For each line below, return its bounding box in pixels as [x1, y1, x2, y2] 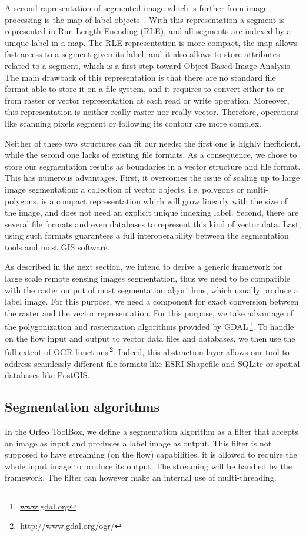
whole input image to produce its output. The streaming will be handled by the [5, 459, 292, 472]
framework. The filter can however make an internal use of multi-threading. [5, 471, 277, 484]
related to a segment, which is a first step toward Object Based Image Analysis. [5, 59, 292, 71]
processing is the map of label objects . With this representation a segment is [5, 13, 285, 25]
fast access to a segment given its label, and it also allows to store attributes [5, 48, 280, 60]
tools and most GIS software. [5, 240, 110, 253]
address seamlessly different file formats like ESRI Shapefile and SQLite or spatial [5, 357, 300, 369]
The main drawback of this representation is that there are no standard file [5, 71, 276, 83]
